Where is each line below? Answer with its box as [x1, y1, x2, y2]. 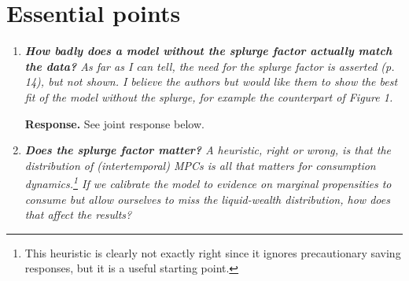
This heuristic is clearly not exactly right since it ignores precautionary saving [24, 244, 401, 261]
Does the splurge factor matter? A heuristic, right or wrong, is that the [24, 142, 392, 158]
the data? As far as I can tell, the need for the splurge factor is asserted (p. [24, 57, 395, 74]
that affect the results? [24, 206, 132, 223]
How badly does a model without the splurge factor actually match [24, 43, 392, 59]
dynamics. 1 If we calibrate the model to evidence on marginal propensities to [24, 173, 392, 191]
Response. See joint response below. [24, 115, 204, 131]
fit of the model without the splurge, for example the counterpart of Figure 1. [24, 88, 393, 105]
